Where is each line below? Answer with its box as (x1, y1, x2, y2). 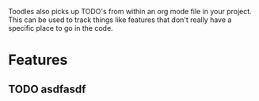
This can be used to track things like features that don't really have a (8, 15, 232, 24)
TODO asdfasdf (8, 82, 86, 95)
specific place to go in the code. (8, 24, 113, 32)
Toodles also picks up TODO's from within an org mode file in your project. (8, 7, 252, 16)
